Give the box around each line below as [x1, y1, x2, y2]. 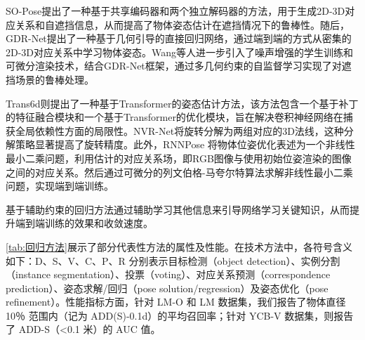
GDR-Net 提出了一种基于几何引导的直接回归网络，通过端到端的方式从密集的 [6, 31, 352, 46]
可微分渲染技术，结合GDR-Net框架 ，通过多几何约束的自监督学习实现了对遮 [6, 58, 352, 73]
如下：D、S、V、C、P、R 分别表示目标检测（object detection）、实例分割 [6, 253, 340, 268]
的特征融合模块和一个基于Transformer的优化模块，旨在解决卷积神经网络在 [6, 110, 343, 124]
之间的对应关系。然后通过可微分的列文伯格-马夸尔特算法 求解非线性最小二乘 [6, 164, 353, 179]
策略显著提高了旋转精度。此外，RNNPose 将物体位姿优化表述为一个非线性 [15, 137, 355, 152]
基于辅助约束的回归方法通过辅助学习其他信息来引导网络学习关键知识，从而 [6, 202, 350, 216]
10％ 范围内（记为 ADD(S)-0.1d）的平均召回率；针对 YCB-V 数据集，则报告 [6, 308, 354, 322]
